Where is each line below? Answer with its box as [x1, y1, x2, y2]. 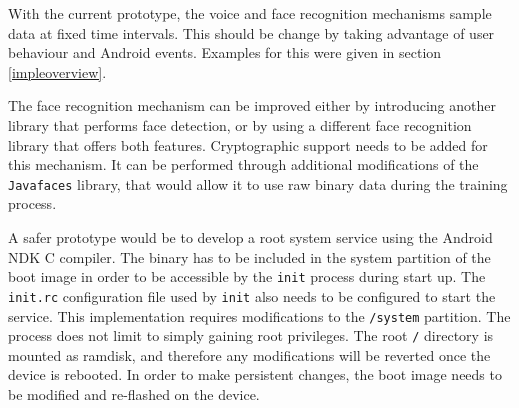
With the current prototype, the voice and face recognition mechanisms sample [8, 3, 492, 23]
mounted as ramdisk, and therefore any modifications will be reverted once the [8, 344, 491, 365]
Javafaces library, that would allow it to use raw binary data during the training [8, 173, 508, 194]
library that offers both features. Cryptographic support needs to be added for [8, 134, 488, 155]
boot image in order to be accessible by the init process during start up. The [8, 266, 486, 287]
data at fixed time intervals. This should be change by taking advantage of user [8, 22, 495, 43]
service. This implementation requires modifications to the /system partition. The [8, 305, 511, 326]
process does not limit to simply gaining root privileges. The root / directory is [8, 325, 494, 346]
